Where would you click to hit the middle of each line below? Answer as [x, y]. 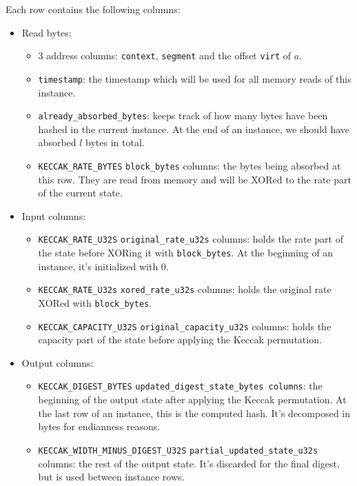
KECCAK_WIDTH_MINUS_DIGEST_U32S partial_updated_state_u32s [178, 450]
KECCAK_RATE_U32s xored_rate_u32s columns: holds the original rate [185, 289]
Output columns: [58, 362]
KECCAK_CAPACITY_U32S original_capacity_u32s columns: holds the [185, 326]
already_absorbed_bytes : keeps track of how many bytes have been [183, 115]
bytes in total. [115, 142]
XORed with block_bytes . [95, 302]
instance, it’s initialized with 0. [103, 266]
